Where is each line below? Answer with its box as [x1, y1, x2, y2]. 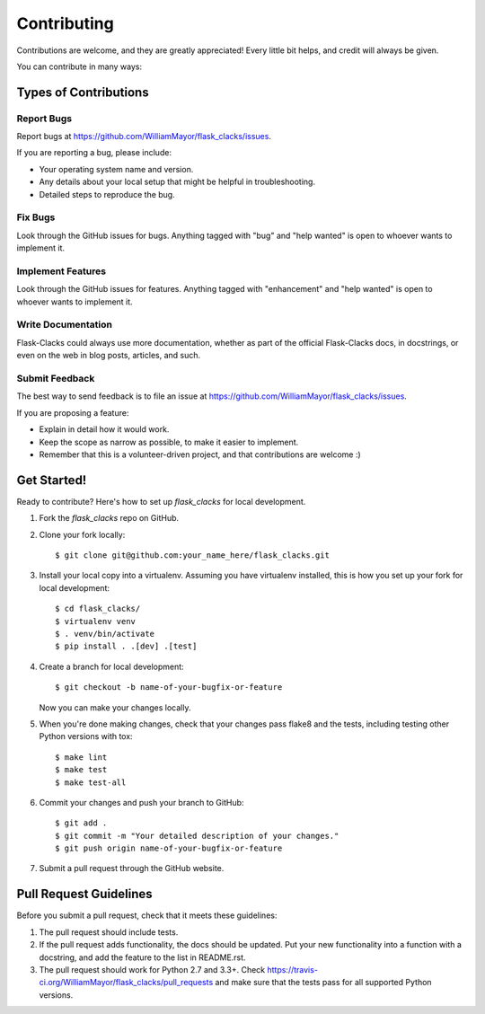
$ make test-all [55, 777, 127, 788]
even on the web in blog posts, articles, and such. [16, 350, 201, 361]
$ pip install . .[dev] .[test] [55, 641, 198, 651]
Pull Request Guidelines [16, 886, 153, 902]
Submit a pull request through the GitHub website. [39, 863, 225, 874]
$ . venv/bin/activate [55, 629, 155, 639]
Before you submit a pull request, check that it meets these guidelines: [16, 910, 278, 921]
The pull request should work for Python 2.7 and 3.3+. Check [39, 964, 266, 974]
